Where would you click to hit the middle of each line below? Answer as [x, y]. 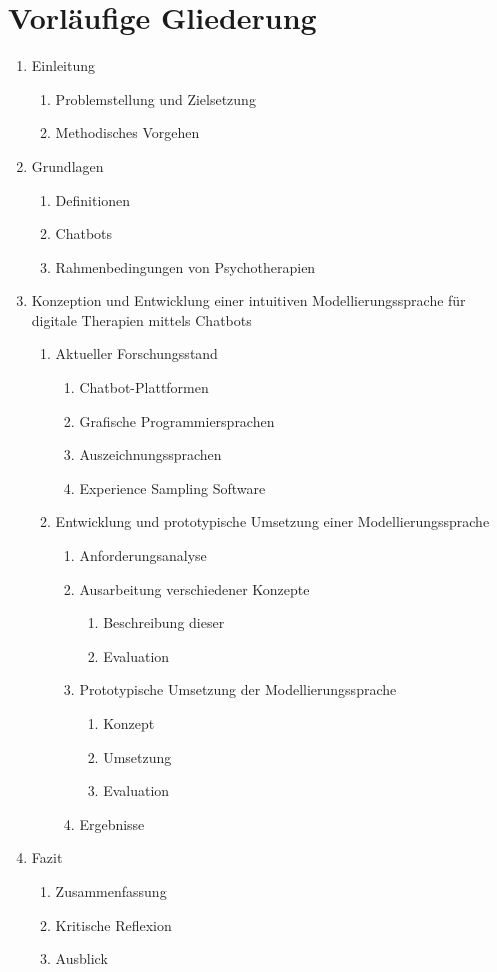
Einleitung [63, 65]
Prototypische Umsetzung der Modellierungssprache [238, 689]
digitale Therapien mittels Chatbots [141, 319]
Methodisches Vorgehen [127, 132]
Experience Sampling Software [172, 487]
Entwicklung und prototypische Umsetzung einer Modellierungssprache [272, 521]
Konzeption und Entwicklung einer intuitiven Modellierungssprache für [248, 300]
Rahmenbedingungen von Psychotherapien [185, 266]
